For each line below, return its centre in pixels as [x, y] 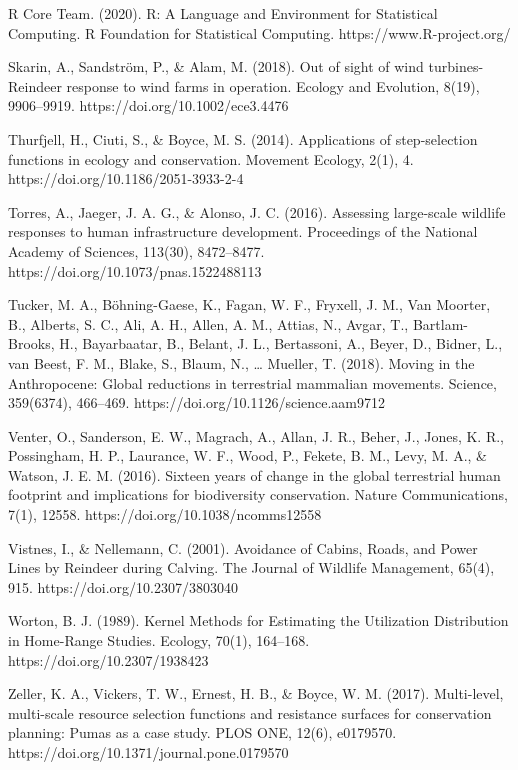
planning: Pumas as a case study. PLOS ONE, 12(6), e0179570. [202, 732]
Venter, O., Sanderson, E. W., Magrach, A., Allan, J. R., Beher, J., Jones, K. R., [256, 435]
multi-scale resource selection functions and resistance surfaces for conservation [250, 712]
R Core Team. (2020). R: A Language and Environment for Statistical [223, 13]
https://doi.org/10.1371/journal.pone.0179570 [148, 752]
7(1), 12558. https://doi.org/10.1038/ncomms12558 [165, 514]
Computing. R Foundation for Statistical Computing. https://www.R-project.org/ [259, 32]
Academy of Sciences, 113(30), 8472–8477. [136, 250]
